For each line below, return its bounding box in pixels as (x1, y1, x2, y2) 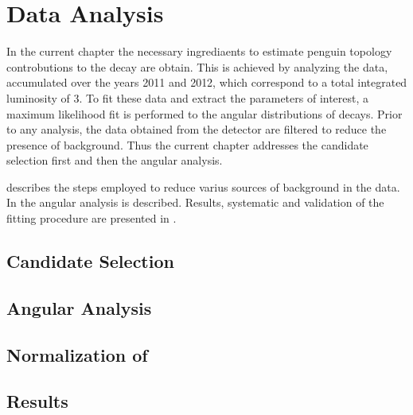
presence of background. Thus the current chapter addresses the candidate (6, 136, 368, 153)
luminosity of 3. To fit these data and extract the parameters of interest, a (6, 89, 369, 106)
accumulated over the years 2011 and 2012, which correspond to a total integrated (6, 74, 407, 91)
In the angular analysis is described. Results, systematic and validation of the (6, 194, 384, 211)
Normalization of (6, 342, 148, 367)
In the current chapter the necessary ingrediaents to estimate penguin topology (6, 43, 392, 60)
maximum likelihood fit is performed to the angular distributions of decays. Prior (6, 105, 403, 122)
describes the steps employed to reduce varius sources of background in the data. (6, 178, 400, 195)
